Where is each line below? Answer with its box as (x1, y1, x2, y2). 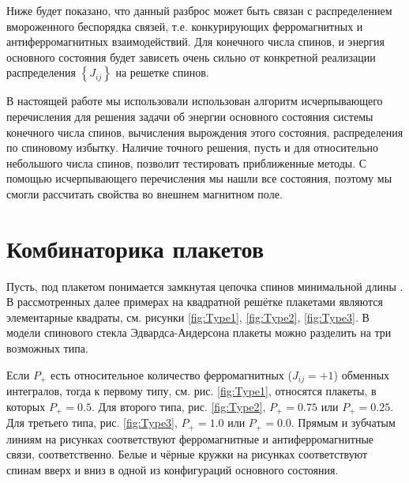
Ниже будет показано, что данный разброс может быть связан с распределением (6, 2, 392, 18)
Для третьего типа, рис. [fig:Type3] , (6, 414, 178, 431)
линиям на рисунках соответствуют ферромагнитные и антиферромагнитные (6, 430, 374, 447)
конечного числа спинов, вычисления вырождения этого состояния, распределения (6, 123, 403, 140)
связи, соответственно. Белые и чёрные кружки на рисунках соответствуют (6, 446, 368, 462)
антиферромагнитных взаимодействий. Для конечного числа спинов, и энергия (6, 33, 385, 50)
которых (6, 398, 46, 414)
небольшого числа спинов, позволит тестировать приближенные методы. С (6, 154, 367, 171)
